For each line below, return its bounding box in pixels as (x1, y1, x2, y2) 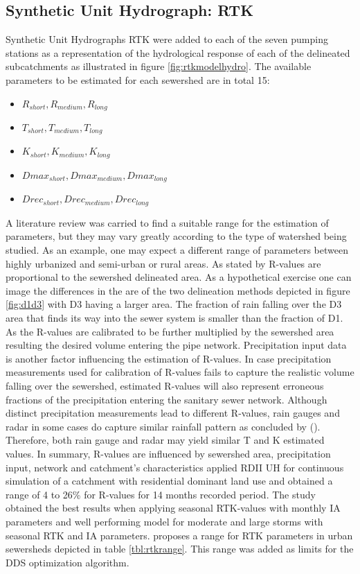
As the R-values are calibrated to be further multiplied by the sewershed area (6, 324, 334, 338)
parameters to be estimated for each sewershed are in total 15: (6, 72, 270, 87)
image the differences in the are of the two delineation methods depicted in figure (6, 283, 350, 297)
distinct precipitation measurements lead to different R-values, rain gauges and (6, 406, 340, 420)
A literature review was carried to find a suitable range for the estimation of (6, 215, 329, 229)
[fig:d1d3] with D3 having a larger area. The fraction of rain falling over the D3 (6, 297, 342, 311)
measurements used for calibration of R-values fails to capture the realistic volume (6, 365, 354, 379)
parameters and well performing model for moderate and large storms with (6, 514, 323, 528)
